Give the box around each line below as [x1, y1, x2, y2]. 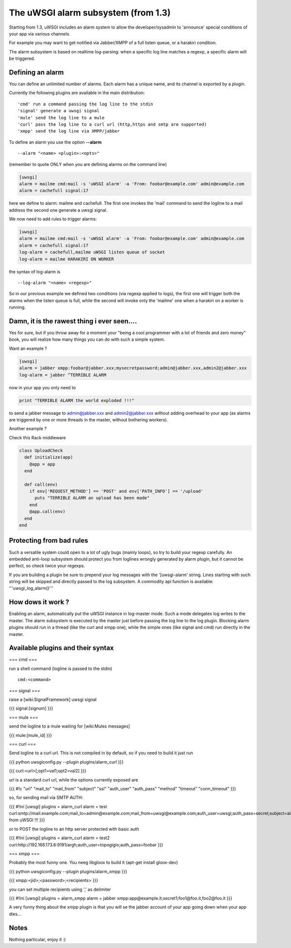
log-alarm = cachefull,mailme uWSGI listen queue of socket [19, 249, 165, 255]
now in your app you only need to [9, 384, 76, 390]
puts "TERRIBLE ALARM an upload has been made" [34, 495, 150, 501]
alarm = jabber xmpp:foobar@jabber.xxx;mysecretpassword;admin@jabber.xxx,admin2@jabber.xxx [19, 366, 247, 371]
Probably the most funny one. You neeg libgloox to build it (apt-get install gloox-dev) [9, 860, 178, 865]
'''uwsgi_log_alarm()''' [9, 585, 53, 591]
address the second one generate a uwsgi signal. [9, 207, 108, 213]
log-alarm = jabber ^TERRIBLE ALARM [19, 372, 107, 378]
